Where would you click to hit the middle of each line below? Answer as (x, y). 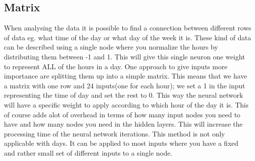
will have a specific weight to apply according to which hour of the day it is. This (126, 104)
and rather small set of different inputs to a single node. (88, 152)
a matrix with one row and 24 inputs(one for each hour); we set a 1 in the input (125, 85)
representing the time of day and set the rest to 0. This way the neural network (124, 95)
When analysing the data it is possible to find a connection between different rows (128, 28)
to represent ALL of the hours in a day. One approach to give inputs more (116, 66)
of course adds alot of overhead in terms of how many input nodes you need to (122, 114)
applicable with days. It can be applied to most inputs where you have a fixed (121, 143)
